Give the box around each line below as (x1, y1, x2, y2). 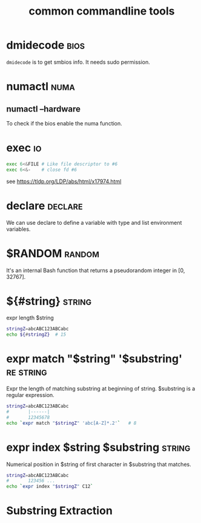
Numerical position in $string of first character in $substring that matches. (6, 461, 192, 468)
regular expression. (6, 391, 54, 399)
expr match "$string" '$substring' (6, 352, 183, 366)
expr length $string (6, 314, 54, 322)
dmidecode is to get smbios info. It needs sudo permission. (6, 58, 150, 65)
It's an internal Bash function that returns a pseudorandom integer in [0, (6, 267, 185, 274)
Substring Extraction (6, 504, 113, 518)
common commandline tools (28, 4, 175, 18)
